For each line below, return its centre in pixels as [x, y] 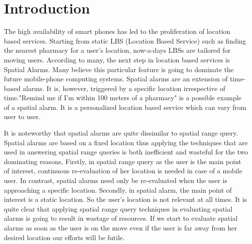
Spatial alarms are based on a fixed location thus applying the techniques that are [126, 142]
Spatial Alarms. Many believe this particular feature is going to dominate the [119, 69]
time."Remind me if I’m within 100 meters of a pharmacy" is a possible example [123, 98]
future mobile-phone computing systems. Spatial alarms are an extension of [116, 79]
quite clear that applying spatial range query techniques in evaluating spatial [118, 208]
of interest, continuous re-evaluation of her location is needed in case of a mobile [123, 171]
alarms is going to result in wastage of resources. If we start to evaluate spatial [121, 218]
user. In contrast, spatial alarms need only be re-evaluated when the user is [116, 180]
